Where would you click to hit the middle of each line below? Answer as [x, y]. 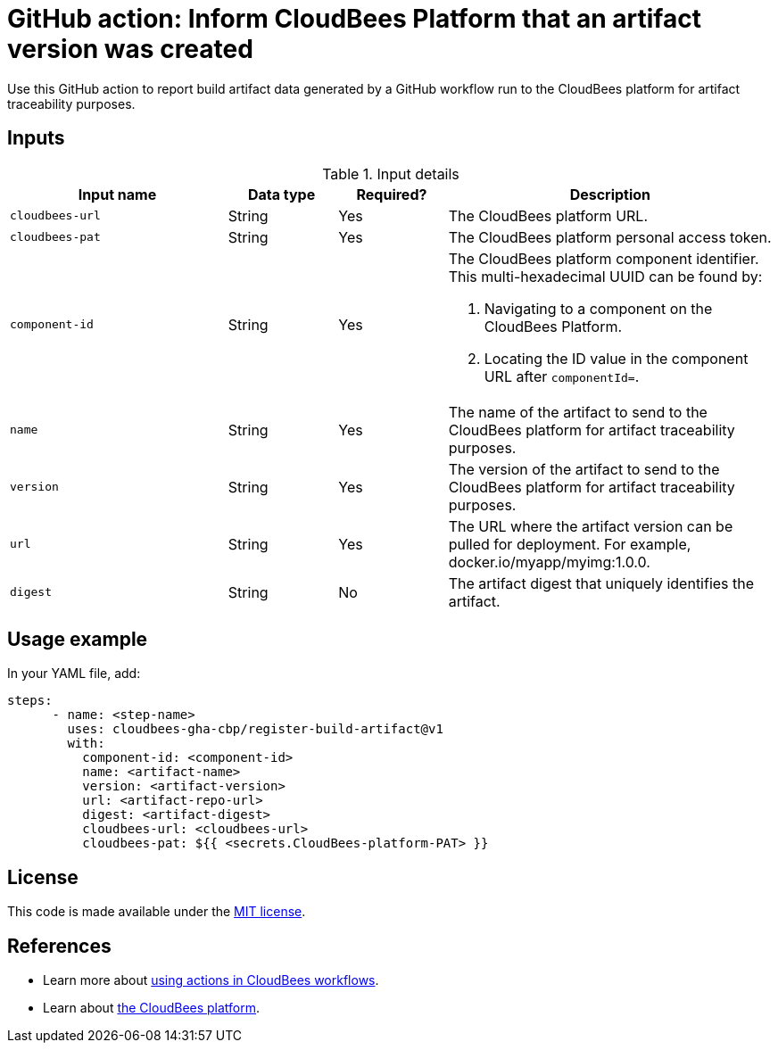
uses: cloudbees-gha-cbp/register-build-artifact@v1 [255, 729]
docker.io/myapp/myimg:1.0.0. [549, 562]
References [59, 946]
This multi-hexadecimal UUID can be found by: [605, 276]
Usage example [78, 640]
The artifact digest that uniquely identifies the [601, 583]
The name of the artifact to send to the [578, 412]
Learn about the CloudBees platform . [152, 1008]
